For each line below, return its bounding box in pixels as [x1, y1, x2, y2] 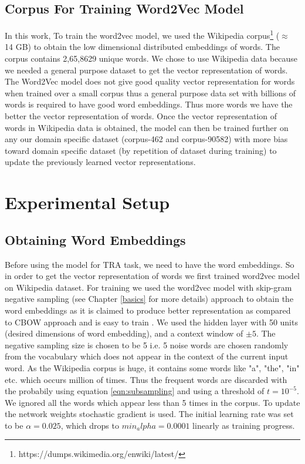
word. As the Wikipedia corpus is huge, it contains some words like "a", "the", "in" [5, 361, 300, 374]
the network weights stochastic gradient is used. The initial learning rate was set [5, 408, 294, 420]
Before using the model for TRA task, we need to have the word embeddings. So [5, 258, 294, 270]
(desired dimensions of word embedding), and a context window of [5, 327, 243, 339]
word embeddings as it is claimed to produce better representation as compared [5, 304, 291, 316]
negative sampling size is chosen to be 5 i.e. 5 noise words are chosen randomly [5, 338, 289, 351]
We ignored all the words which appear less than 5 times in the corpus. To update [5, 396, 300, 408]
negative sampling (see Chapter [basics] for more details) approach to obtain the [5, 292, 294, 305]
